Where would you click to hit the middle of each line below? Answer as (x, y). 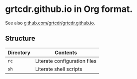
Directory (19, 52)
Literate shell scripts (59, 69)
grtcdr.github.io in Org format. (69, 9)
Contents (66, 52)
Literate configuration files (66, 61)
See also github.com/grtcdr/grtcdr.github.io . (50, 23)
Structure (20, 39)
